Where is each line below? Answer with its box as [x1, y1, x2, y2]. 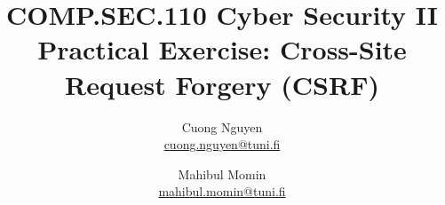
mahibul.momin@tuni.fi [158, 182, 286, 201]
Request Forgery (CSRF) [65, 66, 379, 102]
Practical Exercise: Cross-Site [37, 31, 407, 67]
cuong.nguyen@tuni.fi [163, 135, 281, 154]
